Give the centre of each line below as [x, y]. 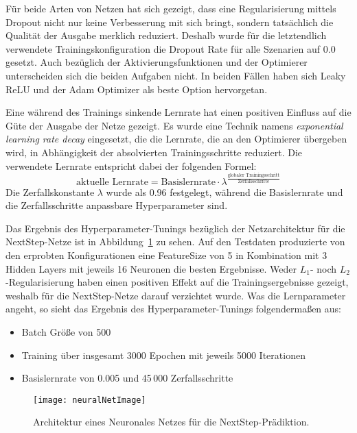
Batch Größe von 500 [66, 331]
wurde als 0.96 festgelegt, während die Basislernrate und [224, 191]
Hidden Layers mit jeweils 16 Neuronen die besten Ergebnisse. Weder [151, 268]
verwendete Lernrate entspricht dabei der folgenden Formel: [131, 165]
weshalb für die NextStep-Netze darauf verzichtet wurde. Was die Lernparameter [176, 295]
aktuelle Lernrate [112, 182]
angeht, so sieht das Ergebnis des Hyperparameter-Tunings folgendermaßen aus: [173, 309]
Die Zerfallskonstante [50, 191]
